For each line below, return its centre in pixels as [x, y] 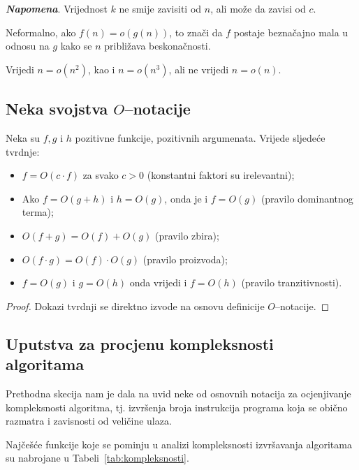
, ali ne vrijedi [199, 69]
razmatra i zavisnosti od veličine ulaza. [89, 421]
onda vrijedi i [158, 282]
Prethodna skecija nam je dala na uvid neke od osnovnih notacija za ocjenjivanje [178, 393]
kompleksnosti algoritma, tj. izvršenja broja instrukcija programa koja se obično [177, 407]
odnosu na [28, 46]
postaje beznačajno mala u [291, 32]
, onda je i [186, 198]
